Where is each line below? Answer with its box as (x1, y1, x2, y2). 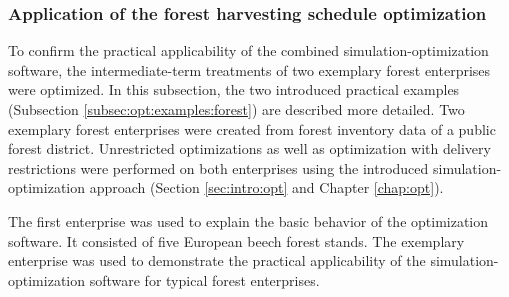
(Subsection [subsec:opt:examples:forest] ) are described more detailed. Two (8, 99, 465, 119)
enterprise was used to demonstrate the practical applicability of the (8, 250, 426, 271)
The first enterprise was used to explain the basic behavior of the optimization (8, 210, 489, 231)
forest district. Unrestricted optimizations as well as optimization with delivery (8, 138, 491, 159)
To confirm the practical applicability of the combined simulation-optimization (8, 40, 489, 61)
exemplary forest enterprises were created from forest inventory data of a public (8, 118, 496, 139)
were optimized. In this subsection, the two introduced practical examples (8, 79, 460, 100)
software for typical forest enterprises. (89, 269, 320, 290)
